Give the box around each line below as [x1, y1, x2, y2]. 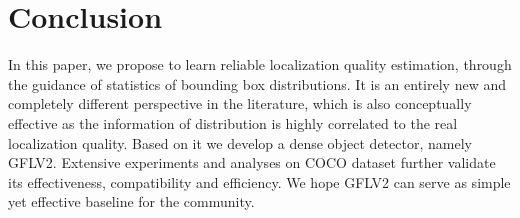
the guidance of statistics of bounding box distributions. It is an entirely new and [8, 73, 506, 94]
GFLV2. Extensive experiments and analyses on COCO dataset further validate [8, 152, 496, 173]
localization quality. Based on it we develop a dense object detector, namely [8, 132, 472, 153]
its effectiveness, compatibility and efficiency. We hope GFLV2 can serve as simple [8, 171, 511, 192]
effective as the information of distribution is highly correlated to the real [8, 112, 458, 133]
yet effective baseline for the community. [8, 191, 255, 212]
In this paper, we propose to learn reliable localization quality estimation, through [8, 54, 512, 75]
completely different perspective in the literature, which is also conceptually [8, 93, 472, 114]
